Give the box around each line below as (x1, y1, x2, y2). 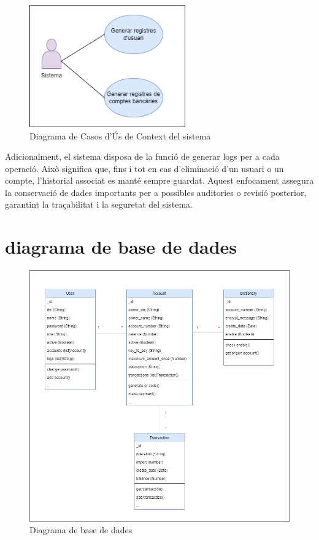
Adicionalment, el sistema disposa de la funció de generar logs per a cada (5, 150, 280, 163)
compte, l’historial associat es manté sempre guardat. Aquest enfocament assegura (5, 174, 314, 187)
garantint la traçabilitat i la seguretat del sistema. (5, 198, 193, 211)
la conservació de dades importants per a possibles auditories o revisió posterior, (5, 186, 307, 198)
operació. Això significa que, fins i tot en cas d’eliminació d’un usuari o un (5, 162, 284, 174)
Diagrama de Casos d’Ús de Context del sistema (29, 129, 211, 142)
